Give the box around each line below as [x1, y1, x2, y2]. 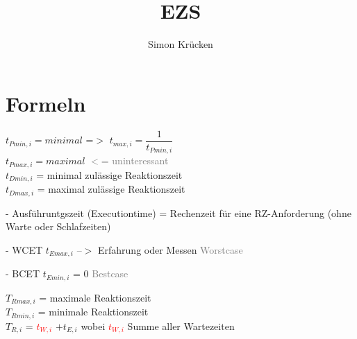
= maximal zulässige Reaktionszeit [37, 182, 185, 196]
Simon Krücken [148, 37, 213, 51]
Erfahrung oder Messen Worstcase [98, 242, 243, 257]
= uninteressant [101, 153, 169, 168]
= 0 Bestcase [73, 266, 128, 281]
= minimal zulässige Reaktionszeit [36, 167, 183, 182]
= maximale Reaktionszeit [39, 290, 151, 304]
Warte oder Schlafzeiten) [6, 219, 111, 234]
